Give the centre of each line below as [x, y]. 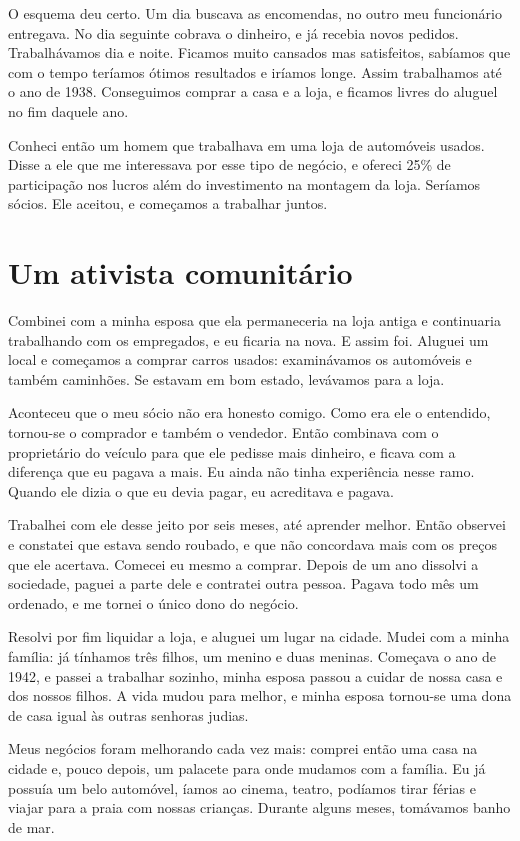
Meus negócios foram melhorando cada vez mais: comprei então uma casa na [243, 748]
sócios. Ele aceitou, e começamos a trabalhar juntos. [168, 203]
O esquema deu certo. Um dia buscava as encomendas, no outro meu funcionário [255, 13]
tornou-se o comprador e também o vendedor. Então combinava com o [223, 432]
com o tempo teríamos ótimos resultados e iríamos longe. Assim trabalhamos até [255, 71]
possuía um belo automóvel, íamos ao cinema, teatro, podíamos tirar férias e [242, 787]
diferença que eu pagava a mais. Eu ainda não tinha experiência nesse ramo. [241, 471]
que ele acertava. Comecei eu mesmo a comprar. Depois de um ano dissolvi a [243, 563]
